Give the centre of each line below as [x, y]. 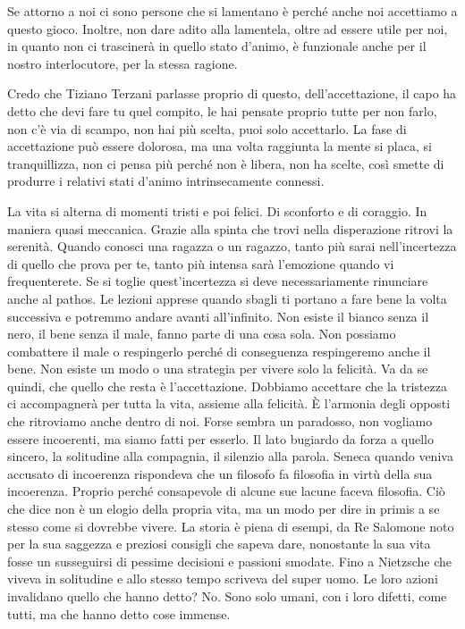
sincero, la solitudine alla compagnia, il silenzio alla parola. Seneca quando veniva [230, 456]
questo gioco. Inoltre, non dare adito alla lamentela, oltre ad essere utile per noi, [228, 28]
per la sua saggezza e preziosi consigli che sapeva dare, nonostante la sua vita [219, 544]
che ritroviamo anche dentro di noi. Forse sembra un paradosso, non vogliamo [220, 421]
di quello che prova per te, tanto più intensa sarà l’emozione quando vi [201, 263]
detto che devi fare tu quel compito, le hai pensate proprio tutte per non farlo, [222, 110]
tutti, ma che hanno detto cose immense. [119, 613]
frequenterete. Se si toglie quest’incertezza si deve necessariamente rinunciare [218, 281]
